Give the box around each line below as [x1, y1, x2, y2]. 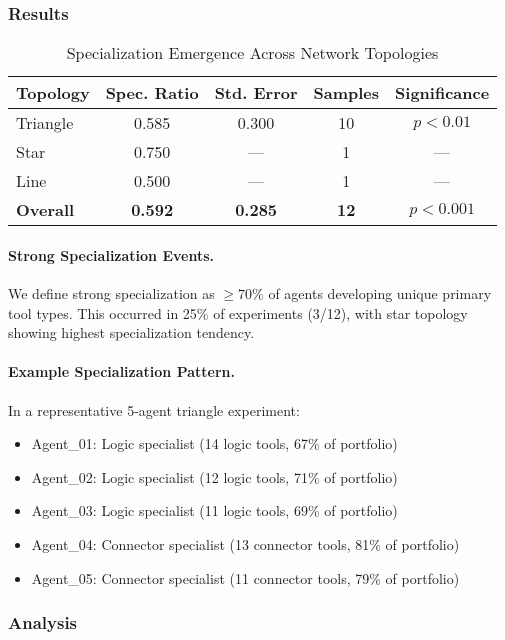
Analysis [8, 610, 78, 635]
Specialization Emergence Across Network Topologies [66, 41, 439, 65]
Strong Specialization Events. [8, 244, 214, 265]
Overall [16, 198, 75, 222]
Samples [313, 81, 380, 105]
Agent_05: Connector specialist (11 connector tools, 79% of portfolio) [31, 567, 460, 588]
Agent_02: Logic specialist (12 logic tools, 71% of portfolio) [31, 466, 398, 487]
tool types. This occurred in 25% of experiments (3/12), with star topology [8, 302, 468, 323]
